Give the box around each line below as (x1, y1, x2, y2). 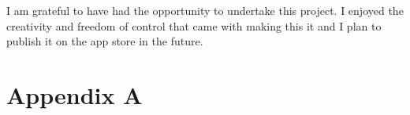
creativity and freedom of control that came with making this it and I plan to (6, 17, 382, 34)
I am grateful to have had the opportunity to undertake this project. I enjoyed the (6, 2, 404, 18)
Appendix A (6, 78, 143, 110)
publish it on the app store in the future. (6, 33, 203, 49)
